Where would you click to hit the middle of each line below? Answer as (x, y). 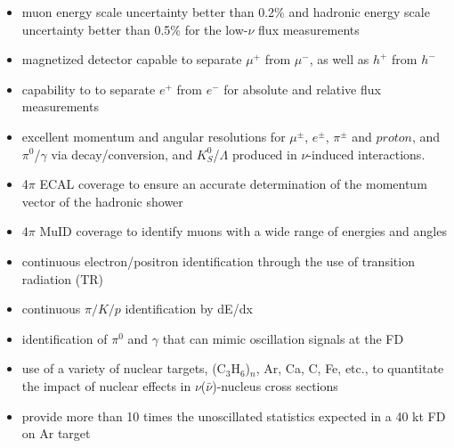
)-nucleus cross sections (275, 385)
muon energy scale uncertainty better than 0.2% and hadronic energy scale (226, 12)
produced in (264, 154)
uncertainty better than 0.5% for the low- (135, 29)
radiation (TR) (63, 278)
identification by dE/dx (189, 309)
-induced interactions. (366, 154)
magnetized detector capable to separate (132, 59)
